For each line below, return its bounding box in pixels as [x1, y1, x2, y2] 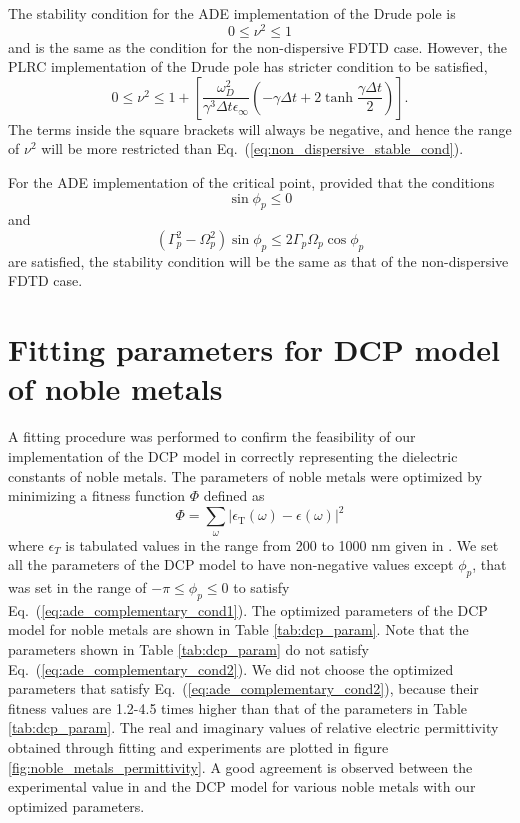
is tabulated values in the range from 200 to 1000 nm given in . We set [65, 534, 499, 555]
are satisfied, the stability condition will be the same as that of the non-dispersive [8, 250, 509, 271]
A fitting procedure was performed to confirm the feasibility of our [8, 426, 416, 447]
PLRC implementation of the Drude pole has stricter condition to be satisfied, [8, 56, 488, 77]
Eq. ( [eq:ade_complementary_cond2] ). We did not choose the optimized [8, 658, 454, 679]
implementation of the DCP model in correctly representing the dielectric [8, 445, 458, 466]
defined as [203, 485, 265, 506]
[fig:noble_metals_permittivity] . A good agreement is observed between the [8, 756, 473, 777]
